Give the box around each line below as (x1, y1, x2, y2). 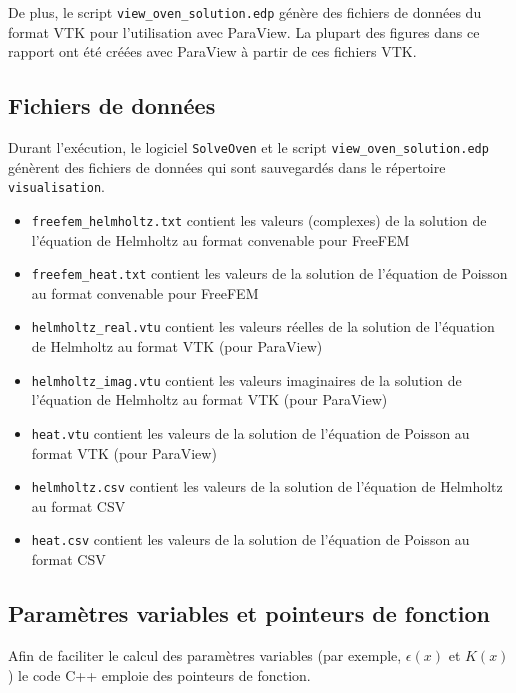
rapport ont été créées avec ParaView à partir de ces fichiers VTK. (8, 41, 417, 62)
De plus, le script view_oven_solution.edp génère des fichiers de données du (8, 2, 482, 22)
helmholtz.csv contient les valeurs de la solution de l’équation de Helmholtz (31, 476, 503, 497)
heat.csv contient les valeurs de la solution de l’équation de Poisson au (31, 529, 470, 550)
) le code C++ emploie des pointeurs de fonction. (8, 664, 311, 685)
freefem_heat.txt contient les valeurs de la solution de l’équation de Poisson (31, 263, 508, 284)
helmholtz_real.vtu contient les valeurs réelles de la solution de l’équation (31, 316, 495, 337)
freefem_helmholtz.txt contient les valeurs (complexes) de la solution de (31, 209, 487, 230)
